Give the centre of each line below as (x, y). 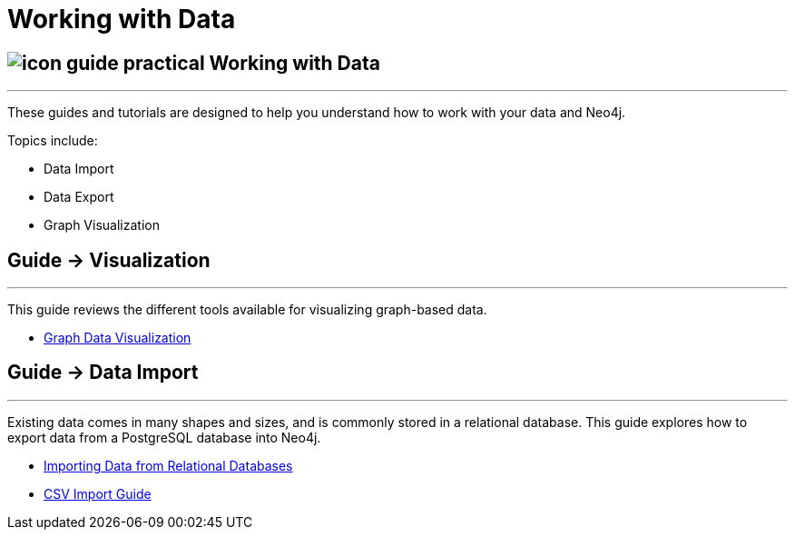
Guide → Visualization (109, 260)
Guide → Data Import (103, 373)
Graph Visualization (102, 225)
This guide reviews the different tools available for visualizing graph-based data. (247, 310)
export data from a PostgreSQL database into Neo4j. (164, 437)
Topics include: (53, 141)
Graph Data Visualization (118, 338)
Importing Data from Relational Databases (168, 465)
